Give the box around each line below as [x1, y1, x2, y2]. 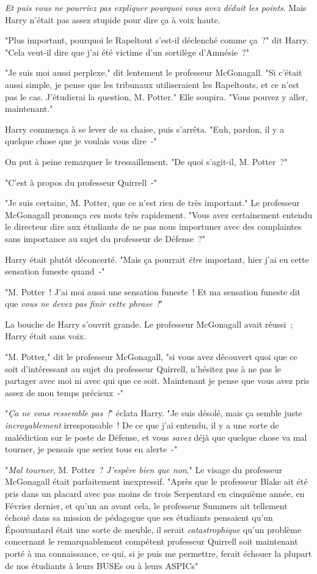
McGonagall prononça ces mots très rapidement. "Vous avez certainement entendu [5, 208, 313, 221]
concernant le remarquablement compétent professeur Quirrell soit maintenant [5, 535, 298, 548]
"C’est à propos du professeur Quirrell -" [5, 175, 157, 188]
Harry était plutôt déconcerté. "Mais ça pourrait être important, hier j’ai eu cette [5, 252, 309, 265]
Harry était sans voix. [5, 329, 86, 342]
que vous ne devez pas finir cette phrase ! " [5, 297, 163, 310]
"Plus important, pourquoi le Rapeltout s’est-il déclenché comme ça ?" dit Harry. [5, 34, 309, 46]
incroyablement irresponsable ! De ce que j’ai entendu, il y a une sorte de [5, 419, 279, 432]
